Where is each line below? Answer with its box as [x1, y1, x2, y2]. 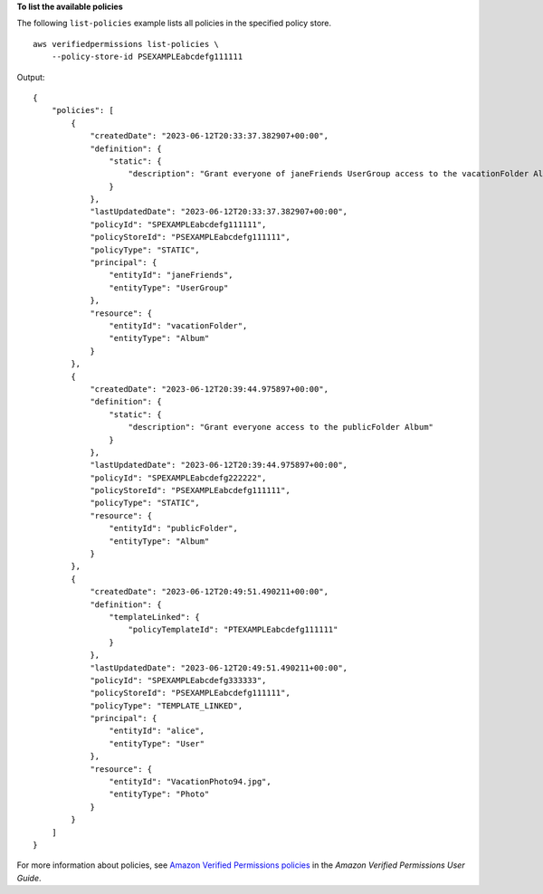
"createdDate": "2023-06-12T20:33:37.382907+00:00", [90, 131, 329, 141]
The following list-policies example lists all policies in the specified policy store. [16, 18, 332, 29]
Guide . [16, 872, 42, 883]
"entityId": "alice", [109, 726, 205, 737]
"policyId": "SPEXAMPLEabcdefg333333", [90, 675, 267, 685]
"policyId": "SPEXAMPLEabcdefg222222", [90, 472, 267, 483]
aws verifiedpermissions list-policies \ [33, 39, 219, 49]
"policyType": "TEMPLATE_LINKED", [90, 700, 243, 710]
